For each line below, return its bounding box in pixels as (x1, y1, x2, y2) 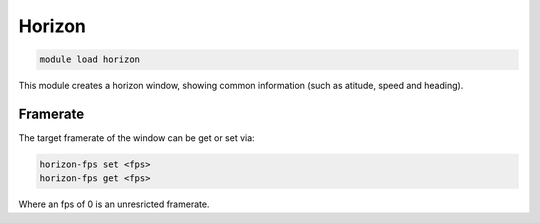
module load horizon (39, 54, 140, 65)
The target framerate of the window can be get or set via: (18, 132, 255, 144)
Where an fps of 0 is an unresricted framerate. (18, 198, 210, 210)
